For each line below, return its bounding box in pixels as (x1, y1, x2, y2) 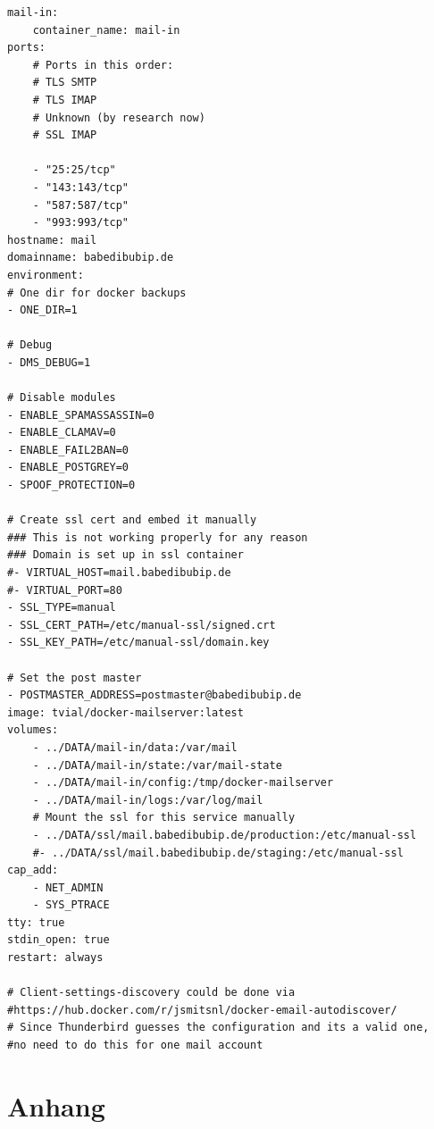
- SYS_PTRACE (32, 899, 110, 912)
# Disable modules (7, 391, 116, 405)
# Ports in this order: (32, 58, 174, 71)
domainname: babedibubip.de (7, 251, 174, 264)
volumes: (7, 723, 59, 737)
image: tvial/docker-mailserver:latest (7, 706, 244, 719)
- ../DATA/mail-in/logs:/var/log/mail (32, 793, 263, 807)
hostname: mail (7, 233, 97, 247)
